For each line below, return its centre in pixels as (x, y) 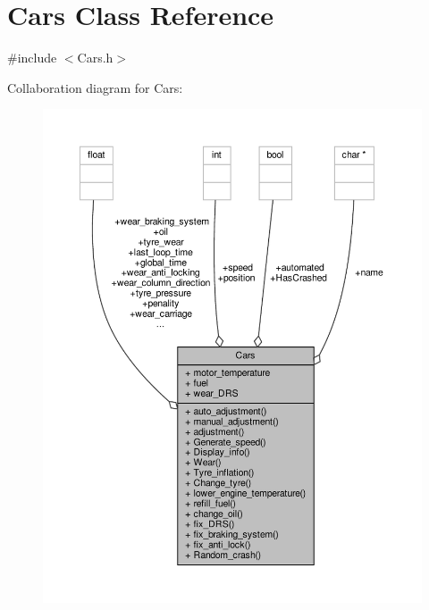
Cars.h (95, 58)
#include (32, 58)
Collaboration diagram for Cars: (95, 87)
